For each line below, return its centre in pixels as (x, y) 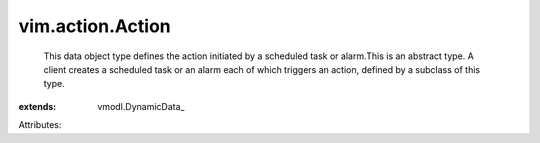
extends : (37, 106)
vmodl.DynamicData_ (141, 106)
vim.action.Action (94, 26)
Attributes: (40, 125)
